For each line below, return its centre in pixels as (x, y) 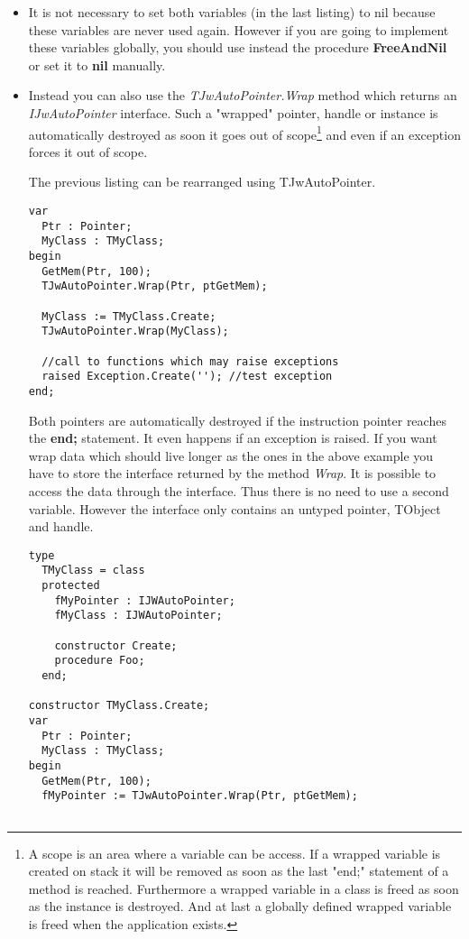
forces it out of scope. (88, 151)
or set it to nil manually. (97, 64)
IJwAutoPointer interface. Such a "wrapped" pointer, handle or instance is (233, 112)
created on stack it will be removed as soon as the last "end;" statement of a (239, 871)
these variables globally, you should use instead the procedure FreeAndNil (238, 47)
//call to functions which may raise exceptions (190, 361)
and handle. (61, 526)
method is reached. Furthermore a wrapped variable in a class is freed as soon (244, 888)
